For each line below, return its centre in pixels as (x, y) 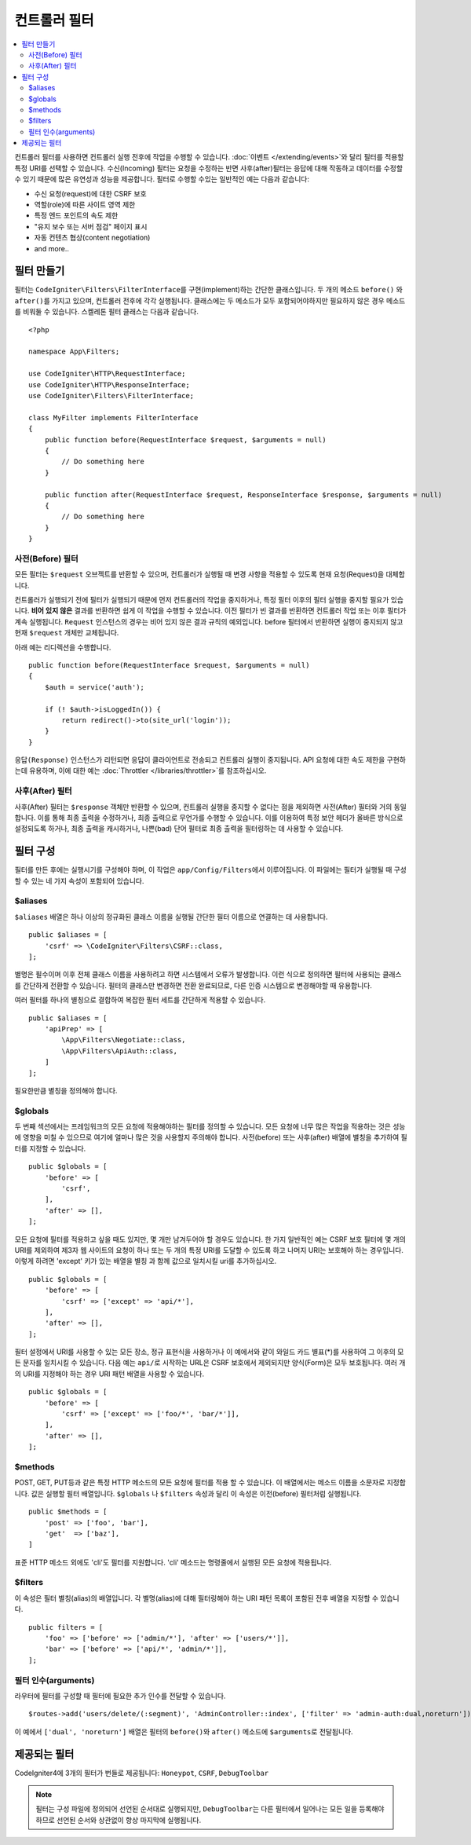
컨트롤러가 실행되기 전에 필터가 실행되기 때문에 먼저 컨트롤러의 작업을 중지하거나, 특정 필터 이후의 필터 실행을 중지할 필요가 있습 (209, 600)
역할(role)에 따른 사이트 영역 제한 (85, 205)
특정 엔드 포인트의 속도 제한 (76, 215)
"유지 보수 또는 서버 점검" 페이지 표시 (91, 226)
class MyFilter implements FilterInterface (113, 417)
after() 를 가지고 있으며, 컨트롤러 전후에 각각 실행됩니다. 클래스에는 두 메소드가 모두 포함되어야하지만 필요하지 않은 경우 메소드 (210, 300)
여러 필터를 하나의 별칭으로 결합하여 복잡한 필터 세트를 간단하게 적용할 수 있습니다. (140, 1000)
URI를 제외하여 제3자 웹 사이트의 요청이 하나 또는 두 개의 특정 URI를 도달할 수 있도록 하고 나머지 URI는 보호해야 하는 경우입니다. (209, 1250)
